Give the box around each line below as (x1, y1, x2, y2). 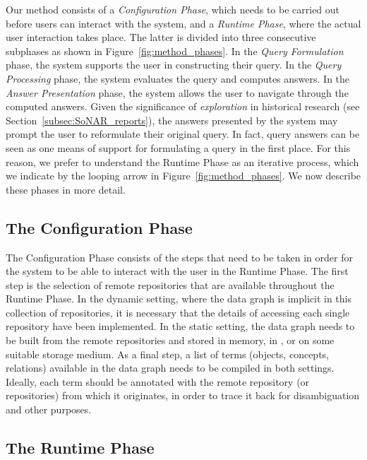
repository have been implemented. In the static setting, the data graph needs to (6, 319, 355, 334)
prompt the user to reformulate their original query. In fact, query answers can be (6, 126, 360, 141)
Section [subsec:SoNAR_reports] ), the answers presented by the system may (6, 112, 338, 127)
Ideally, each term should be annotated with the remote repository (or (6, 374, 310, 389)
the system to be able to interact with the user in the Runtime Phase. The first (6, 264, 349, 278)
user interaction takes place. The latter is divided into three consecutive (6, 30, 316, 45)
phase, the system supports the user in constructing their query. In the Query (6, 57, 342, 72)
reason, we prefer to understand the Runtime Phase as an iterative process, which (6, 154, 359, 169)
